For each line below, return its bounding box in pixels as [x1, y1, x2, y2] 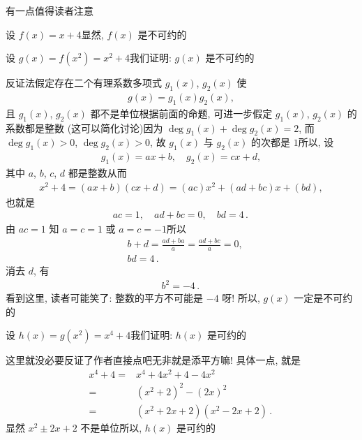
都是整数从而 [68, 166, 127, 180]
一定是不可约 [294, 291, 353, 305]
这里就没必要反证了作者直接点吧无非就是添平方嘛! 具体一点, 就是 [6, 353, 301, 367]
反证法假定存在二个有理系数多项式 [6, 75, 162, 90]
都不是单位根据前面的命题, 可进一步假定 [90, 105, 273, 120]
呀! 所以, [222, 291, 260, 305]
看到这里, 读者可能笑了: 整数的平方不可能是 [6, 291, 204, 305]
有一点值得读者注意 [6, 3, 93, 17]
